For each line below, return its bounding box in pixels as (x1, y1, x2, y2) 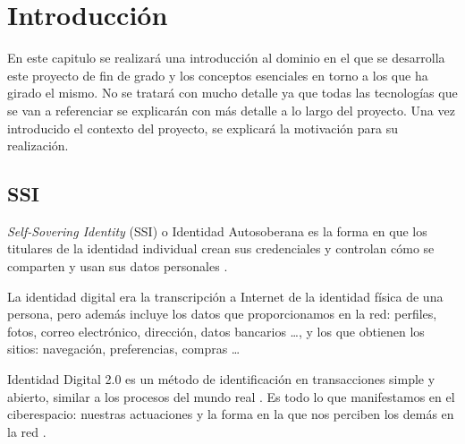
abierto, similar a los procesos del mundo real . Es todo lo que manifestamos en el (7, 387, 455, 406)
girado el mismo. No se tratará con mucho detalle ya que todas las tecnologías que (7, 83, 458, 102)
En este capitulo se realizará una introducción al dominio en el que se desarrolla (7, 48, 445, 67)
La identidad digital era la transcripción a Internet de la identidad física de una (7, 286, 444, 305)
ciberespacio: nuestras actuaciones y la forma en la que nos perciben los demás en (7, 405, 454, 423)
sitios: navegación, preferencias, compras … (7, 339, 241, 358)
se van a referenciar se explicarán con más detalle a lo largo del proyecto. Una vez (7, 100, 455, 119)
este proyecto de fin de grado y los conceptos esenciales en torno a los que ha (7, 65, 428, 84)
